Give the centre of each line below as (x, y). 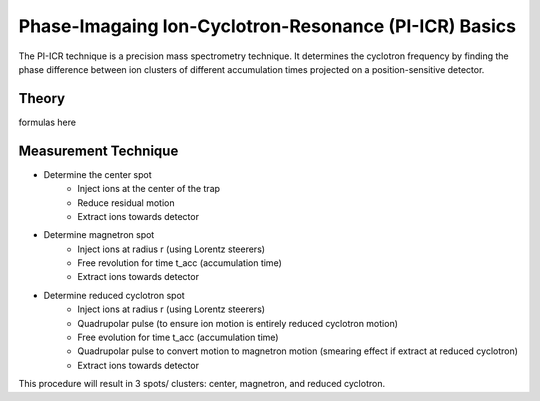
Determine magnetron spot (99, 235)
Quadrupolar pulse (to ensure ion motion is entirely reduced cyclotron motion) (238, 323)
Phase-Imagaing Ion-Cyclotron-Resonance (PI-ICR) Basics (267, 26)
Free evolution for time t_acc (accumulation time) (178, 337)
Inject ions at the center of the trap (148, 189)
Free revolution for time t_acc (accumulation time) (179, 263)
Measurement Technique (98, 150)
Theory (42, 98)
